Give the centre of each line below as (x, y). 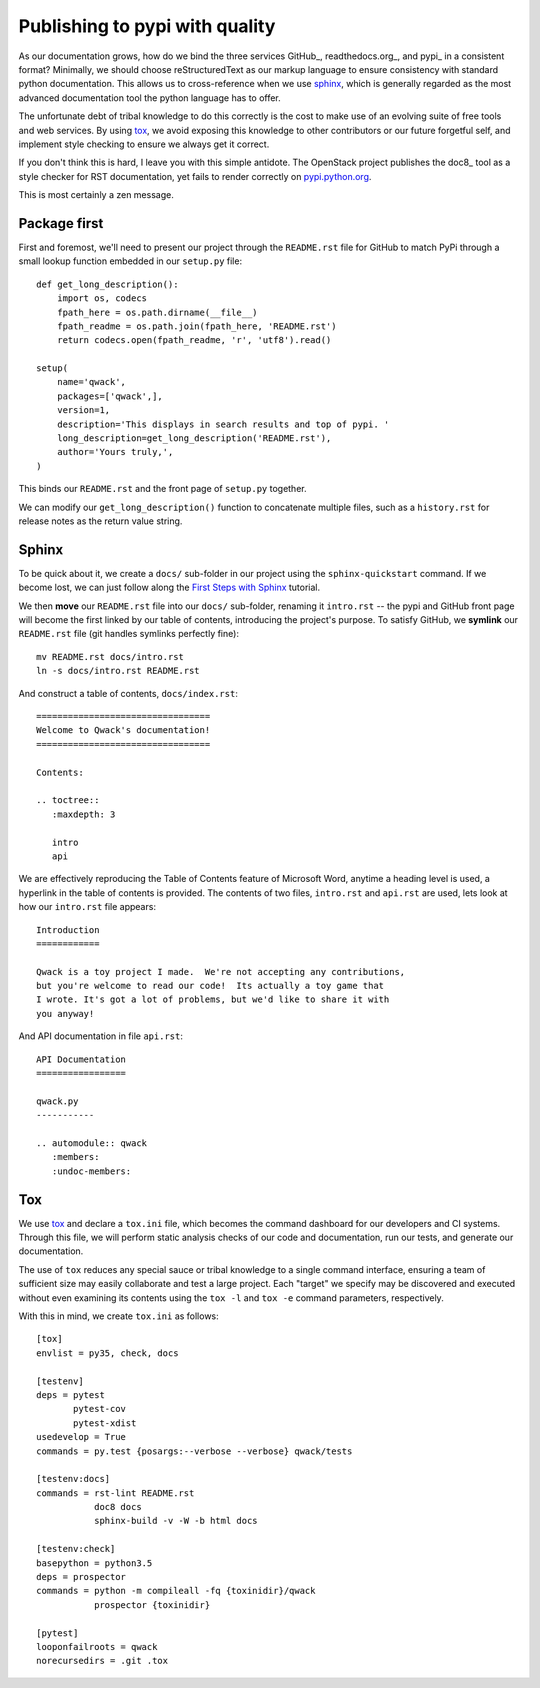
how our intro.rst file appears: (87, 907)
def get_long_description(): (107, 284)
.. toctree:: (68, 800)
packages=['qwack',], (110, 396)
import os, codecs (102, 298)
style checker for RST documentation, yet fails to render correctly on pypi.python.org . (195, 176)
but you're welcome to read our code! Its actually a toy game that (210, 986)
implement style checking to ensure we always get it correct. (144, 144)
